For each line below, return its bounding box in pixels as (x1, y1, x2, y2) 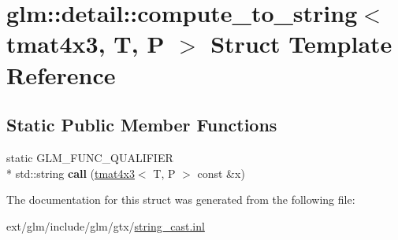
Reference (6, 58, 116, 90)
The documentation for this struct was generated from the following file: (6, 191, 355, 208)
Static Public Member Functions (6, 113, 277, 137)
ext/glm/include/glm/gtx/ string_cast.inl (6, 217, 205, 234)
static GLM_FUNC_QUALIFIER (6, 149, 173, 165)
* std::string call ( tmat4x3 (6, 164, 135, 181)
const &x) (197, 164, 245, 181)
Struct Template (210, 28, 392, 60)
